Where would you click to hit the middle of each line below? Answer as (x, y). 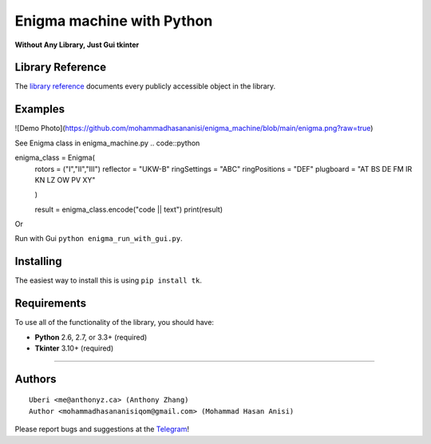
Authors (36, 379)
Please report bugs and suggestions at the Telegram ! (102, 429)
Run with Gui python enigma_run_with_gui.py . (99, 239)
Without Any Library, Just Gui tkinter (77, 45)
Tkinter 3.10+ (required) (74, 348)
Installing (39, 262)
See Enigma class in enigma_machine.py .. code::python (107, 143)
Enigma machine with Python (114, 21)
